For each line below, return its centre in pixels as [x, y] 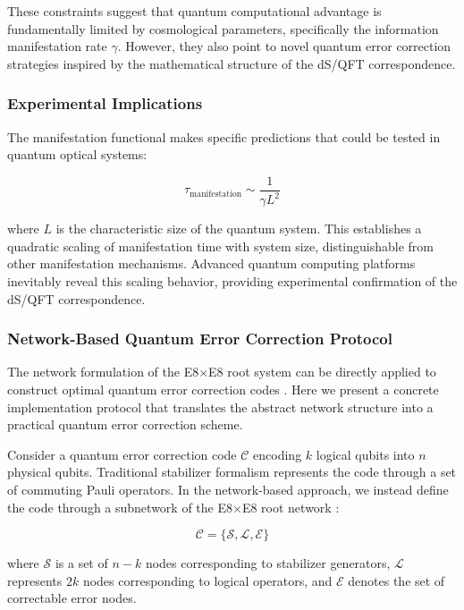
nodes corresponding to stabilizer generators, [268, 563]
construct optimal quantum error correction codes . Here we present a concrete [223, 389]
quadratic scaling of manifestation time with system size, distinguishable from [221, 246]
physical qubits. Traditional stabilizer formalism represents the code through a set [232, 472]
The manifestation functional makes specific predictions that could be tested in [224, 136]
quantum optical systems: [77, 154]
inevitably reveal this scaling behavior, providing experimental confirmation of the [232, 280]
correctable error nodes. [72, 598]
